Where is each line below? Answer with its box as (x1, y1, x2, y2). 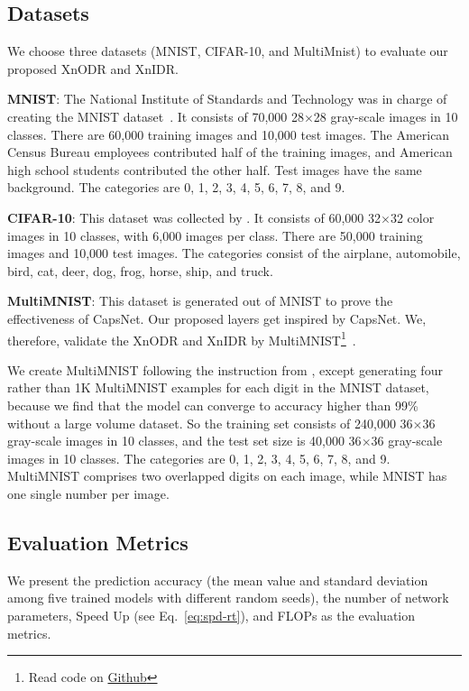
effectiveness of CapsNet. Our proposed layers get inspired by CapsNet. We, (7, 309, 427, 327)
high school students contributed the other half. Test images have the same (7, 160, 422, 179)
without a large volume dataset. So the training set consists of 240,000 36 (7, 413, 413, 432)
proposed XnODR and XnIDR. (7, 59, 179, 78)
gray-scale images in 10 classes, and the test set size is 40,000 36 (7, 431, 362, 450)
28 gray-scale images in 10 (313, 106, 458, 125)
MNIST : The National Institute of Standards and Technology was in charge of (7, 89, 447, 108)
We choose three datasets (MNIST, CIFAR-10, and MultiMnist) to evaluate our (7, 41, 448, 60)
